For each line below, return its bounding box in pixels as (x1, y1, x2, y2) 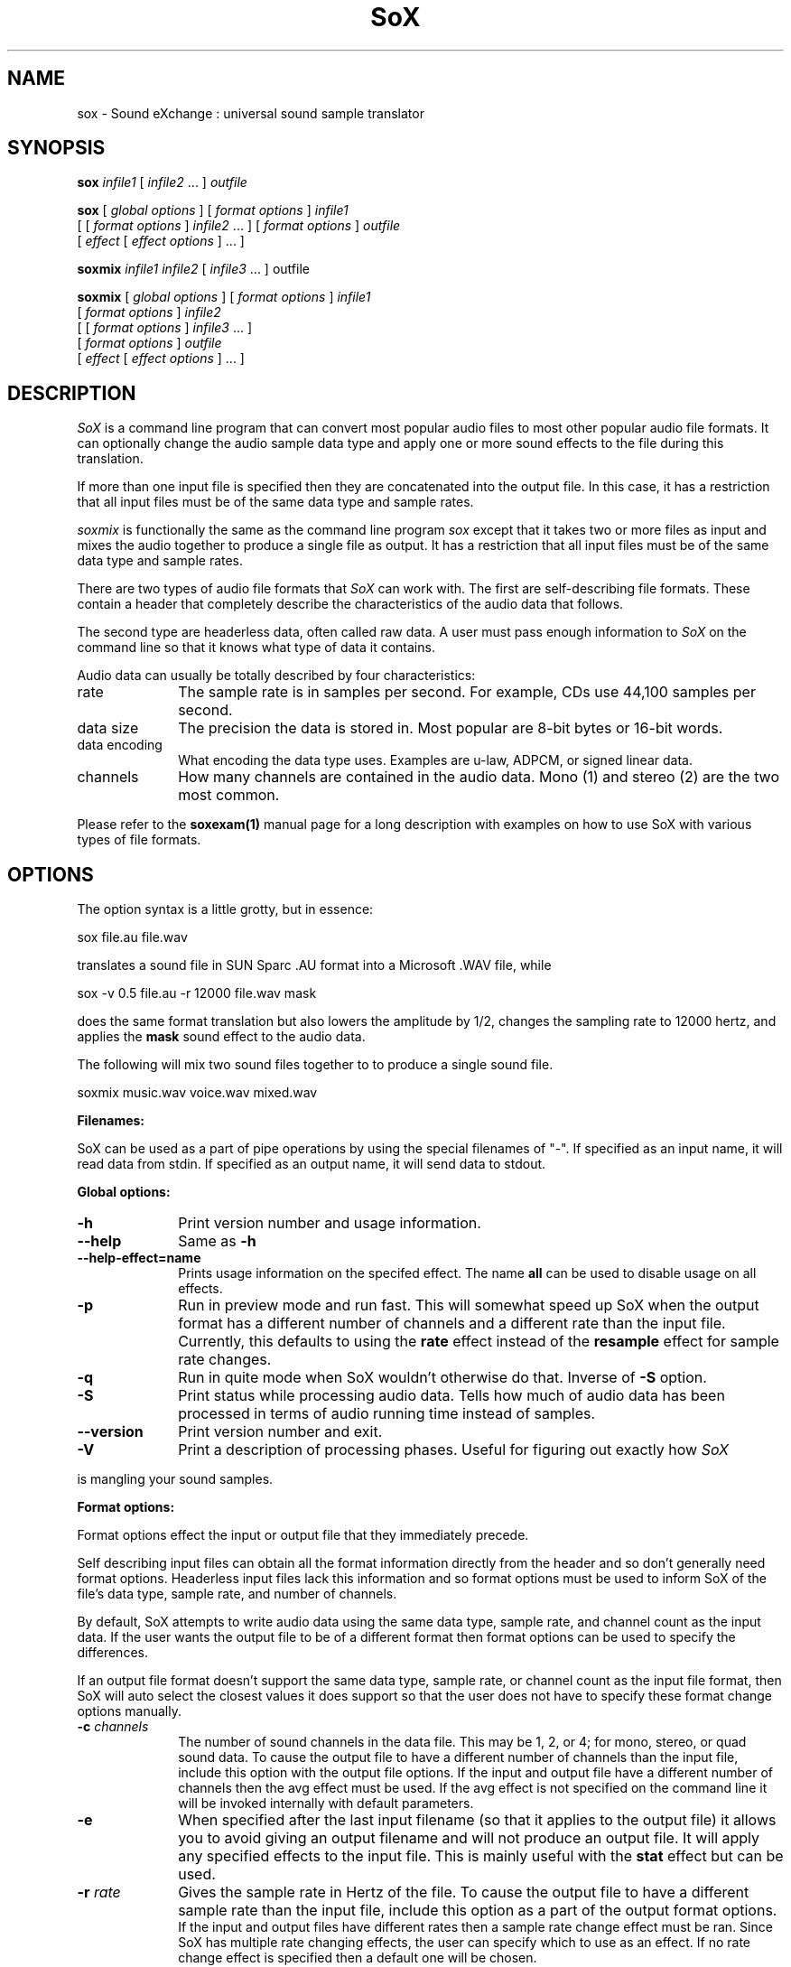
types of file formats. (77, 832, 201, 848)
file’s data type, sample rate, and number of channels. (77, 1586, 397, 1602)
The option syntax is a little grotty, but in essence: (77, 901, 374, 918)
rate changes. (178, 1350, 272, 1369)
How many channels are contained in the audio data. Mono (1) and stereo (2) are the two (178, 768, 780, 787)
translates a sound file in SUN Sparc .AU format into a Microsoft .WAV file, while (77, 957, 552, 974)
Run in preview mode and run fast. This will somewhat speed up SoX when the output (178, 1296, 759, 1315)
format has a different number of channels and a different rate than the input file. (178, 1314, 726, 1333)
